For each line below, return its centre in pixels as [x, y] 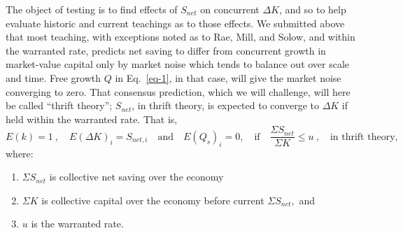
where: [20, 153]
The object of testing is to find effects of [92, 9]
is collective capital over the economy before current [153, 200]
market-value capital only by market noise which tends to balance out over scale [178, 64]
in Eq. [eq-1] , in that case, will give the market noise [228, 77]
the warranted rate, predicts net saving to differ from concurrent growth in [166, 50]
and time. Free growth [53, 77]
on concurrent [230, 9]
